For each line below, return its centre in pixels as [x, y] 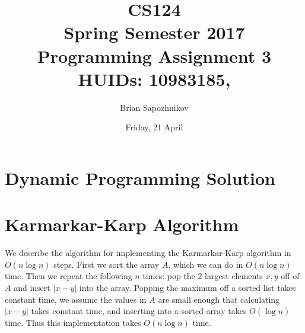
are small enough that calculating [219, 299]
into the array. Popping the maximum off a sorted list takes [188, 287]
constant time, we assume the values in [76, 299]
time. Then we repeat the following [69, 276]
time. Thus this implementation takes [73, 322]
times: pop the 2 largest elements [203, 276]
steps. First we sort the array [107, 264]
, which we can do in [206, 264]
